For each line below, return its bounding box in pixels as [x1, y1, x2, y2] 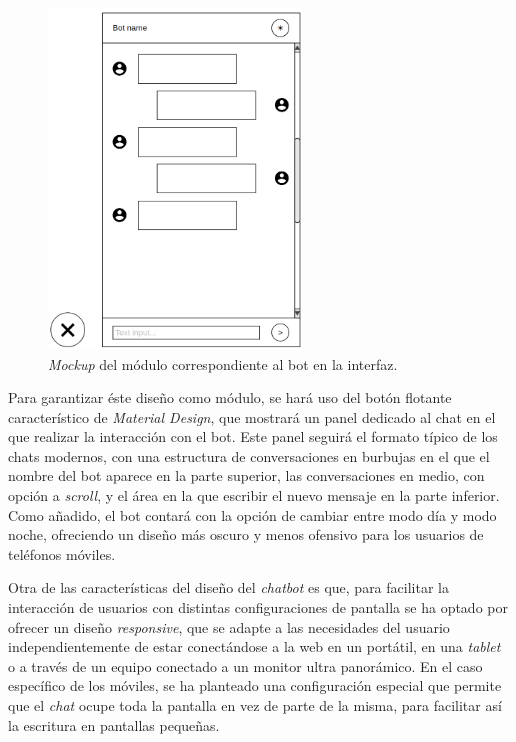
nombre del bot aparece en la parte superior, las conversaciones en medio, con [8, 465, 485, 486]
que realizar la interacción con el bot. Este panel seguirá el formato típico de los [8, 426, 498, 447]
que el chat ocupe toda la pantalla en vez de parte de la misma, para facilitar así [8, 695, 502, 716]
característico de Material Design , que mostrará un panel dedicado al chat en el [8, 406, 496, 427]
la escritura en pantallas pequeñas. [8, 714, 220, 735]
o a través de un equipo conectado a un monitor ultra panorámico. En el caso [8, 655, 483, 676]
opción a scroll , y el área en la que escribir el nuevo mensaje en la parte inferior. [8, 485, 500, 506]
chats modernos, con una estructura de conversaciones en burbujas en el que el [8, 445, 490, 466]
